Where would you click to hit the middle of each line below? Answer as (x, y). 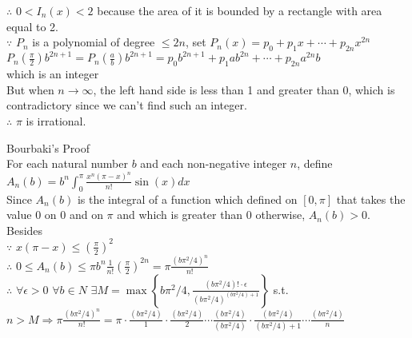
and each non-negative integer (214, 163)
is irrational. (56, 121)
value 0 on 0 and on (55, 215)
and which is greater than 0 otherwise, (211, 215)
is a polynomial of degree (94, 42)
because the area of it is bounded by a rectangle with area (240, 10)
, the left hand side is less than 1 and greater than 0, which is (244, 89)
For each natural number (67, 163)
